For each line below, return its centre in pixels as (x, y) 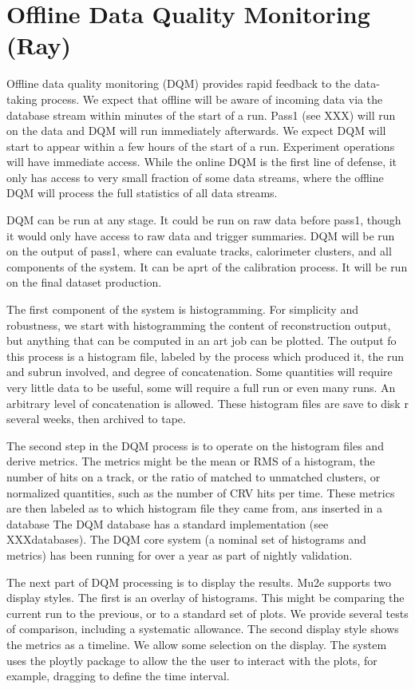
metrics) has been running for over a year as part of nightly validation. (180, 554)
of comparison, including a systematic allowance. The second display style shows (203, 629)
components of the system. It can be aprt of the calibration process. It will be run (207, 266)
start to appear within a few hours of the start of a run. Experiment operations (201, 146)
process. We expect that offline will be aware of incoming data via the (212, 99)
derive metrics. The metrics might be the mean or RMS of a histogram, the (191, 461)
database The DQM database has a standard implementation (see (168, 523)
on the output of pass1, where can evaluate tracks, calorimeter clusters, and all (199, 251)
